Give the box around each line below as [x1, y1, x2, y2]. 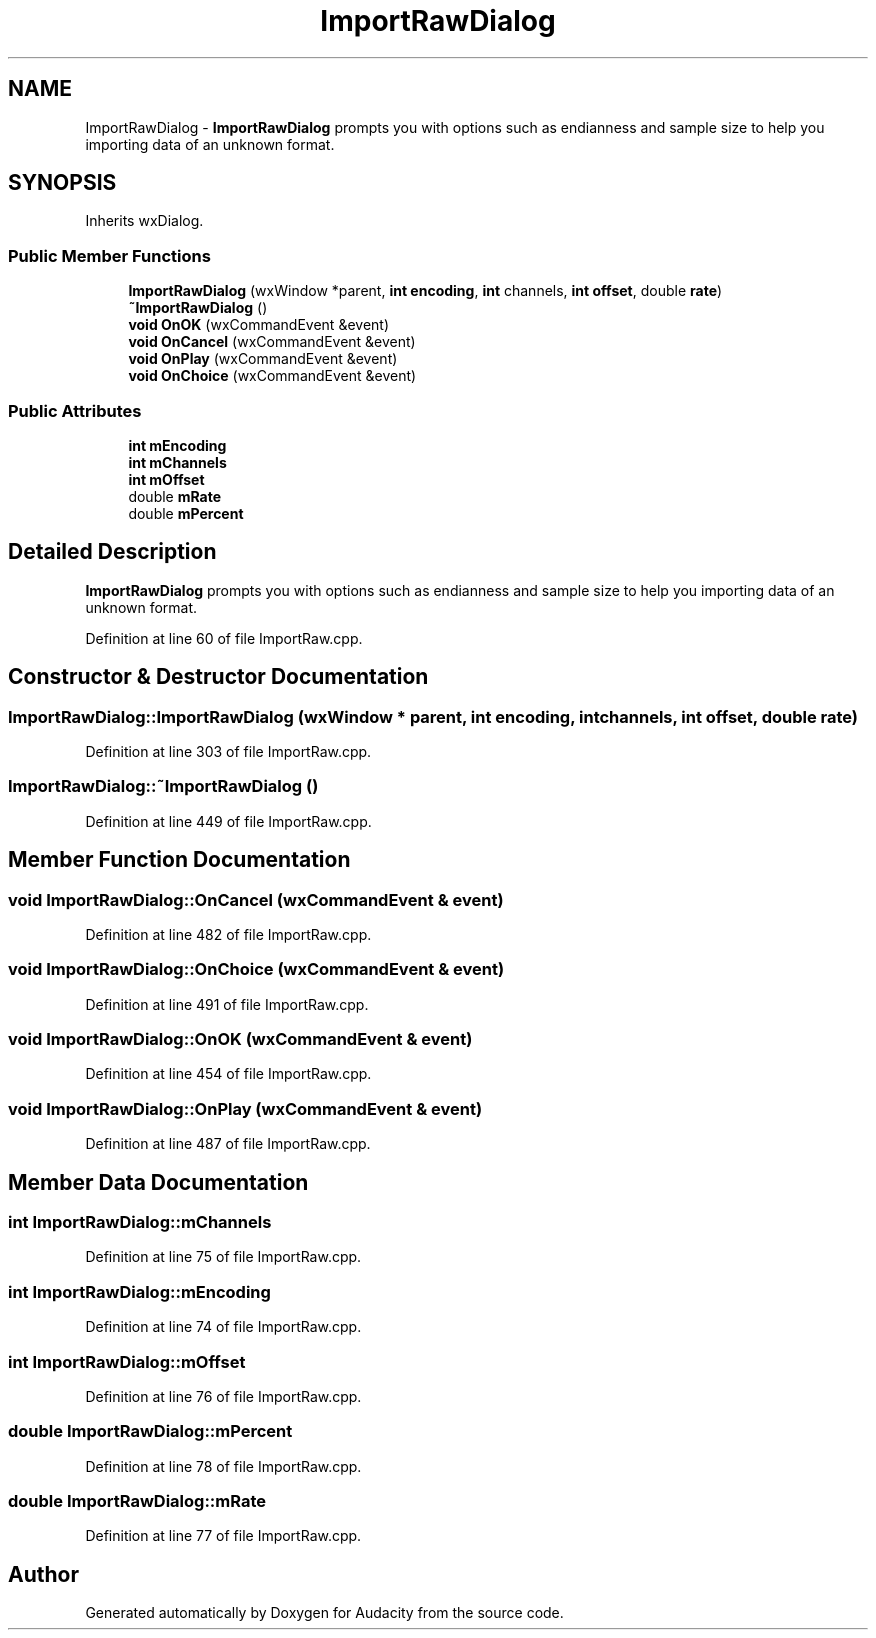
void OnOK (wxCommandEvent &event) [128, 316, 389, 334]
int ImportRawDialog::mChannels [8, 1212, 272, 1233]
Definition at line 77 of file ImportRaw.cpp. [85, 1527, 362, 1545]
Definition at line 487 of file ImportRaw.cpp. [85, 1135, 371, 1153]
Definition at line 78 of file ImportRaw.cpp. [85, 1457, 362, 1475]
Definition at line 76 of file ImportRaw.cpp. [85, 1387, 362, 1405]
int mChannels [128, 453, 227, 471]
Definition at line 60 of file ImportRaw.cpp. [85, 629, 363, 647]
